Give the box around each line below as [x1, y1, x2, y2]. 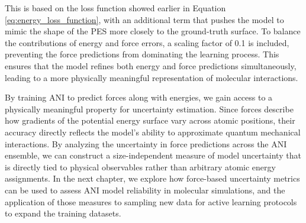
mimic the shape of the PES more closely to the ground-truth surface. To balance [5, 25, 301, 37]
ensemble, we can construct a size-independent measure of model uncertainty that [5, 149, 301, 161]
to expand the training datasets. [5, 207, 121, 219]
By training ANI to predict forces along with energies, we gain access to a [5, 91, 273, 104]
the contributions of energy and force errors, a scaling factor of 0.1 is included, [5, 36, 289, 49]
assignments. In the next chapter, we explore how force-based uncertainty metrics [5, 172, 300, 185]
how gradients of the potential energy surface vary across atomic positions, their [5, 114, 295, 127]
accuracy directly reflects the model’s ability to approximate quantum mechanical [5, 125, 301, 138]
